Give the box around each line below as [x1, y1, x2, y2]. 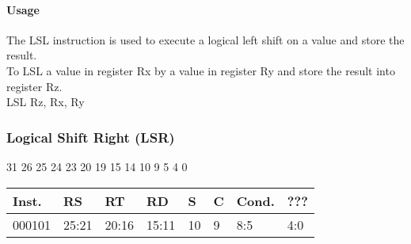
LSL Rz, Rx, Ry [6, 93, 85, 110]
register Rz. [6, 78, 63, 94]
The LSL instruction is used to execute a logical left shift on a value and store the [6, 31, 405, 48]
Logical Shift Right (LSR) [6, 127, 175, 147]
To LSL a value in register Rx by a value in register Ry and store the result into [6, 62, 395, 78]
